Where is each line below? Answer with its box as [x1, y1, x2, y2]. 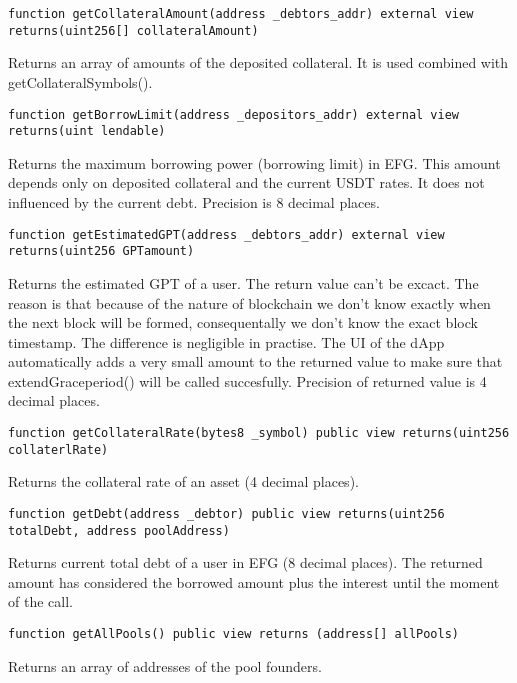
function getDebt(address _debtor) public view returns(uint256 [8, 506, 445, 521]
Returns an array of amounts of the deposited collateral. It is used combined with [8, 52, 509, 73]
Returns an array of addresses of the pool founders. [8, 655, 322, 676]
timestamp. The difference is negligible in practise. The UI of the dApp [8, 331, 445, 352]
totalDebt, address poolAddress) [8, 523, 230, 538]
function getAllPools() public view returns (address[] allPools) [8, 627, 460, 642]
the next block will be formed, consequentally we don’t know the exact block [8, 312, 478, 333]
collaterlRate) [8, 442, 109, 457]
